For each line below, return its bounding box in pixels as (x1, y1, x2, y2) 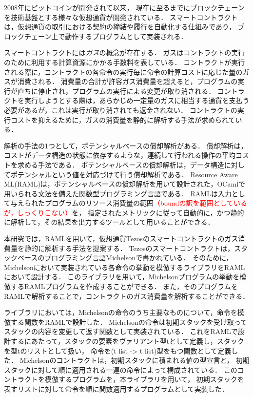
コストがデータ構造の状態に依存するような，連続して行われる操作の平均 (4, 150, 235, 160)
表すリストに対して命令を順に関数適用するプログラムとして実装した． (4, 383, 229, 394)
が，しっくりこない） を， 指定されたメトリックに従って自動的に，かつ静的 (4, 207, 244, 217)
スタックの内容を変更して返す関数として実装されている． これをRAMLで (4, 326, 238, 336)
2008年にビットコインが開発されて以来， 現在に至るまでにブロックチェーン (4, 2, 245, 12)
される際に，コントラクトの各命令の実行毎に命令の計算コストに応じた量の (4, 66, 243, 77)
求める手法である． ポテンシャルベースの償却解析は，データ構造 (17, 159, 224, 169)
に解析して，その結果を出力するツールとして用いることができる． (4, 217, 214, 227)
